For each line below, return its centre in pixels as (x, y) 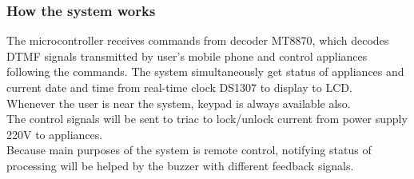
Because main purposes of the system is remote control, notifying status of (189, 150)
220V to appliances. (55, 134)
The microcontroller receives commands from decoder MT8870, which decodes (198, 40)
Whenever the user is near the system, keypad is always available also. (179, 103)
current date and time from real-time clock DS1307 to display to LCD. (179, 87)
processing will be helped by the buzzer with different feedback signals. (180, 165)
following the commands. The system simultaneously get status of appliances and (205, 72)
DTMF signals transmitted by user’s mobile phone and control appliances (187, 56)
